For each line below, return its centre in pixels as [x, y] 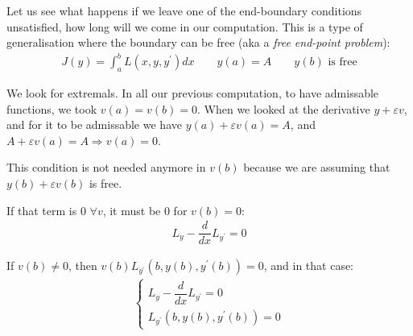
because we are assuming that [317, 167]
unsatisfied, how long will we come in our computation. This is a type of [185, 26]
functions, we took [52, 108]
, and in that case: [309, 265]
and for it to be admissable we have [94, 124]
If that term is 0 [46, 210]
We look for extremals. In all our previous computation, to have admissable [193, 93]
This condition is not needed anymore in [106, 167]
